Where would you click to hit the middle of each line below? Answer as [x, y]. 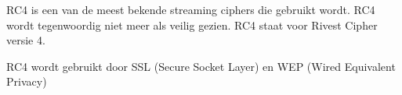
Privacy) [27, 81]
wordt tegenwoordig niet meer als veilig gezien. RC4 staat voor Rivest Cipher [192, 25]
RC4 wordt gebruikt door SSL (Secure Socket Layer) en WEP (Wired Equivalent [201, 66]
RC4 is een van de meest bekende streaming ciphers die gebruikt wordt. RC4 [191, 9]
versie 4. [26, 40]
